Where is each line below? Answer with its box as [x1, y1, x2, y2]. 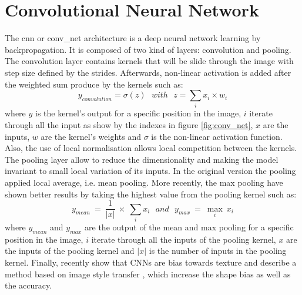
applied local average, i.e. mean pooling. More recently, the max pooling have [5, 176, 283, 188]
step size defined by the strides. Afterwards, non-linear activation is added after [5, 66, 291, 78]
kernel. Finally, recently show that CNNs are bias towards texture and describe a [5, 256, 297, 268]
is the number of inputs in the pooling [149, 244, 287, 257]
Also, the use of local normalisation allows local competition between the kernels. [5, 142, 297, 154]
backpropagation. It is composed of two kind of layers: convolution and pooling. [5, 43, 291, 55]
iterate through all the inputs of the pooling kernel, [91, 233, 276, 245]
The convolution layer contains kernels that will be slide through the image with [5, 55, 294, 67]
